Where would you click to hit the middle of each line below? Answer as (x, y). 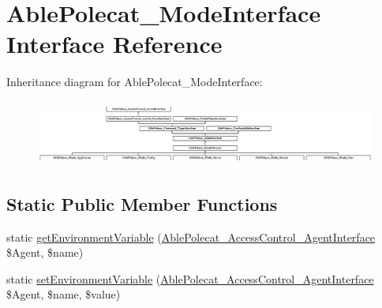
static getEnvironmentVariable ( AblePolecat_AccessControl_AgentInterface (191, 237)
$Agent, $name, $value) (64, 294)
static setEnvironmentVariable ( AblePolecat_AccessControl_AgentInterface (190, 278)
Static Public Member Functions (142, 203)
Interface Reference (114, 44)
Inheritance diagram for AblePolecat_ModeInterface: (135, 82)
